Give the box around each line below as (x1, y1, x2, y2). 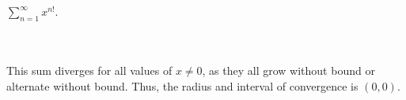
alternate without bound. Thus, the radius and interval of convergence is (6, 77, 359, 94)
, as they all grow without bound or (202, 61, 375, 78)
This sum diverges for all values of (6, 61, 173, 78)
